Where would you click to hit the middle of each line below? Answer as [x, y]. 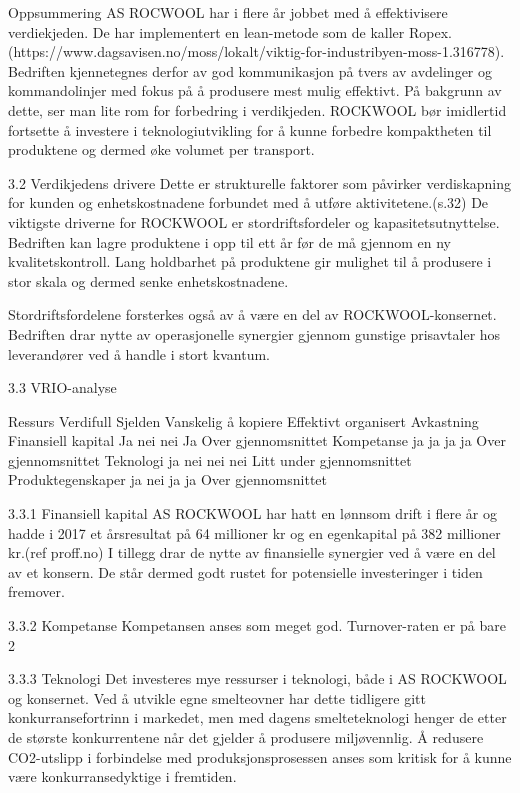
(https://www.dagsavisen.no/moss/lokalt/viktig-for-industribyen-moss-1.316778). [256, 51]
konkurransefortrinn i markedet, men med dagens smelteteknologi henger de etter [257, 717]
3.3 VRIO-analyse [62, 387]
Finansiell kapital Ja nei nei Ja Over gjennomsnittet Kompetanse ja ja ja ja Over [257, 440]
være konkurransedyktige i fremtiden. [122, 776]
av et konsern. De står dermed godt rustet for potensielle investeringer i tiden [245, 571]
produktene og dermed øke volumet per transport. [161, 149]
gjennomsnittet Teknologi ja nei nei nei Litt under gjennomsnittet [210, 459]
